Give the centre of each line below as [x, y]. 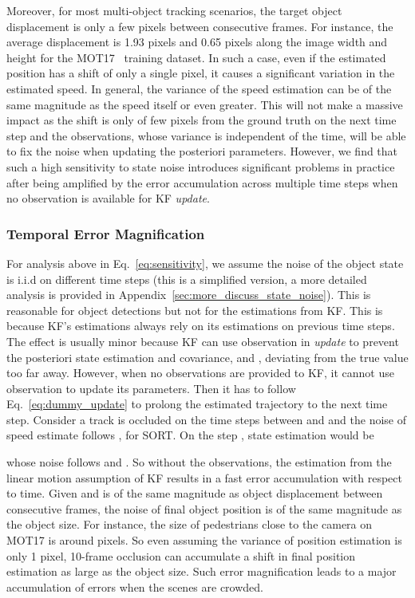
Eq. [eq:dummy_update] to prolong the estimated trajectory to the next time [197, 404]
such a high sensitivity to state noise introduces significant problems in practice [201, 166]
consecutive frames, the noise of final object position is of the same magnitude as [204, 508]
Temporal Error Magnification [106, 233]
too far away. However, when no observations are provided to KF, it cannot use [200, 373]
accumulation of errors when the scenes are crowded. [135, 586]
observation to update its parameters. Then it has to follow [151, 388]
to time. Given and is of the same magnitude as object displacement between [195, 493]
